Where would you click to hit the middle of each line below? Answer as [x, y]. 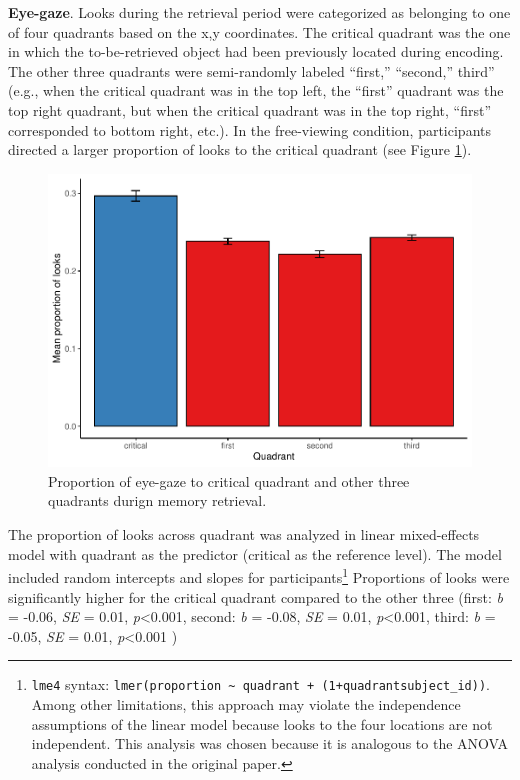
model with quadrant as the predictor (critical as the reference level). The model [255, 553]
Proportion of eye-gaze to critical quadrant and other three [229, 480]
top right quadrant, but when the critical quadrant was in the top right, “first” [250, 109]
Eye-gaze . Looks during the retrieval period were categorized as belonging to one [259, 12]
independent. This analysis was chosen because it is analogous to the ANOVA [269, 743]
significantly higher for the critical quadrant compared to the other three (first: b [256, 596]
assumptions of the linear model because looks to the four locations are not [262, 723]
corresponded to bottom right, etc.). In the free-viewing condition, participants [249, 129]
